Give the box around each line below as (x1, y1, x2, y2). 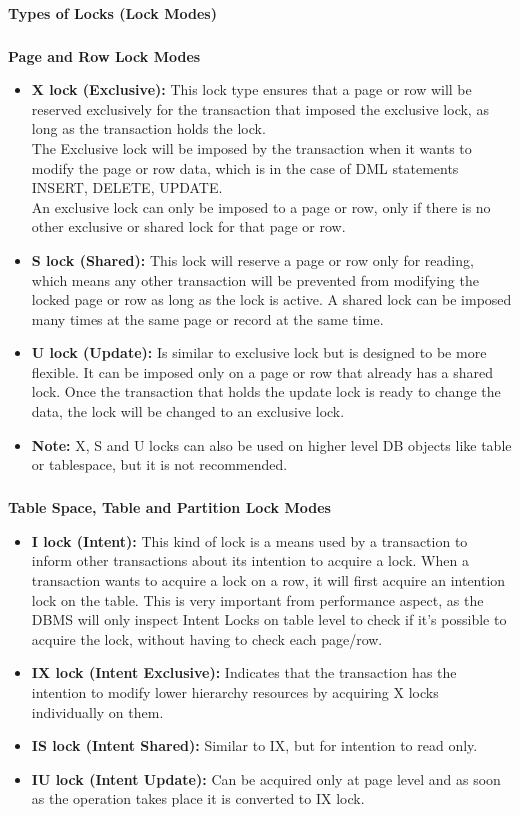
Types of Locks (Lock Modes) (8, 2, 217, 23)
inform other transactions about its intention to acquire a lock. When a (31, 550, 469, 571)
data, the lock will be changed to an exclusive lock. (31, 401, 345, 422)
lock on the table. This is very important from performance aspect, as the (31, 589, 484, 610)
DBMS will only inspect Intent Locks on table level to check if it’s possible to (31, 609, 507, 630)
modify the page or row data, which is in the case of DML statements (31, 157, 459, 178)
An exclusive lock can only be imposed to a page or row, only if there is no (31, 196, 491, 217)
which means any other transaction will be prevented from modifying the (31, 269, 479, 290)
